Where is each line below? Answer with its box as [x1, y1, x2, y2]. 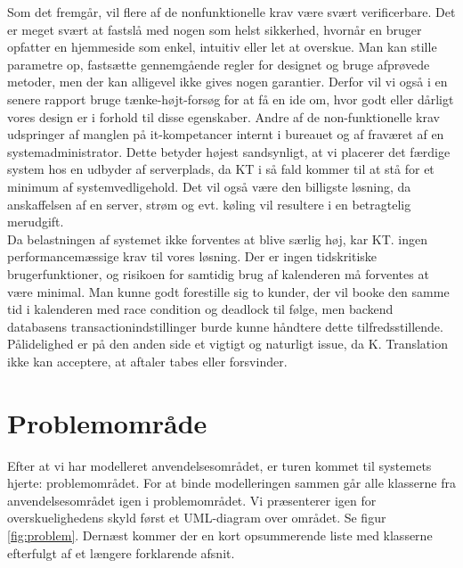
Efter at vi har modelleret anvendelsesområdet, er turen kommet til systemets [7, 456, 432, 474]
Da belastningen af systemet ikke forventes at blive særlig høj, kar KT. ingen [7, 229, 428, 248]
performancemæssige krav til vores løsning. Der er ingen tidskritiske [7, 247, 378, 266]
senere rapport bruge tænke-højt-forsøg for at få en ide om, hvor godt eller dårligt [7, 89, 454, 108]
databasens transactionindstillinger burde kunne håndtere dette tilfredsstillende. [7, 317, 443, 335]
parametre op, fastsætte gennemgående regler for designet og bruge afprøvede [7, 54, 430, 73]
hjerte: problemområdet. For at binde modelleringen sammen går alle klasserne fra [7, 473, 456, 492]
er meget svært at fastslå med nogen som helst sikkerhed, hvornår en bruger [7, 20, 422, 38]
